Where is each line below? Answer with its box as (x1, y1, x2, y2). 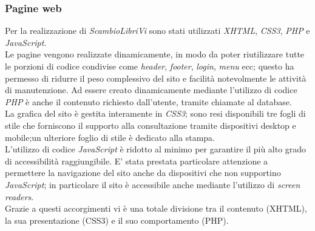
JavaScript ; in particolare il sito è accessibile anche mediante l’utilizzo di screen (5, 178, 300, 190)
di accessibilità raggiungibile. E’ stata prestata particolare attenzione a (5, 154, 268, 167)
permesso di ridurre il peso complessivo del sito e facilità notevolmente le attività (5, 71, 307, 84)
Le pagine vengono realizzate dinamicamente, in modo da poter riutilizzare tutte (5, 48, 305, 60)
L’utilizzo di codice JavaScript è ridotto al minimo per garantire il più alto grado (5, 143, 307, 155)
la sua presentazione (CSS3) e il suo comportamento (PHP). (5, 213, 229, 226)
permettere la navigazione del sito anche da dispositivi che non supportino (5, 166, 281, 179)
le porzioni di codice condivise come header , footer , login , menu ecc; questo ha (5, 60, 294, 72)
